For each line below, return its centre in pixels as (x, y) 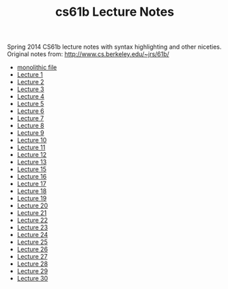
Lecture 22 (32, 221)
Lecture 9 (30, 133)
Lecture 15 (31, 169)
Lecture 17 (31, 184)
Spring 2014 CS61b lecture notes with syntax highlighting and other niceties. (114, 47)
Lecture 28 (32, 264)
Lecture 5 (30, 104)
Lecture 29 (32, 271)
